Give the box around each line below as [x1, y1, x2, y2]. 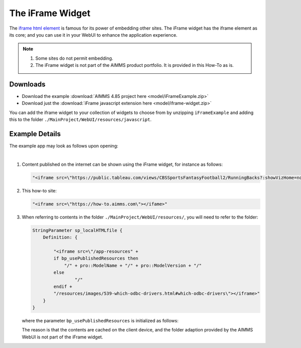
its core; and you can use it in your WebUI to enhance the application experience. [9, 32, 178, 38]
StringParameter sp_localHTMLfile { [32, 227, 123, 233]
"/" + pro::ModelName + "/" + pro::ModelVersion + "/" [64, 263, 202, 268]
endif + [53, 284, 73, 289]
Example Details [9, 130, 61, 138]
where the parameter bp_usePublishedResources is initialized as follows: [22, 318, 179, 324]
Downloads [9, 80, 46, 88]
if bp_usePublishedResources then [53, 256, 138, 261]
